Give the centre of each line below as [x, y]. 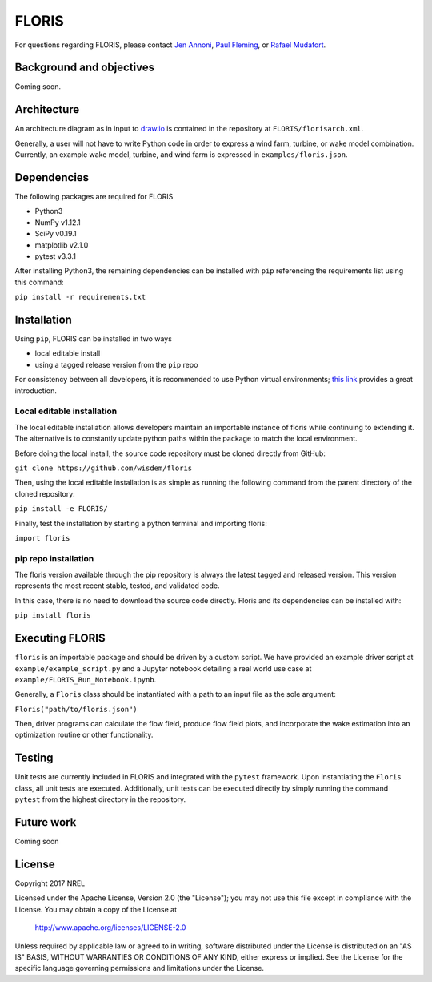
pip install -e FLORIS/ [61, 509]
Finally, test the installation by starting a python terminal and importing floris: [141, 523]
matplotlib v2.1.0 [62, 245]
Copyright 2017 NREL [50, 883]
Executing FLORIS [60, 638]
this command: [39, 282]
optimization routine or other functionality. [84, 735]
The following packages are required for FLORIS [94, 197]
